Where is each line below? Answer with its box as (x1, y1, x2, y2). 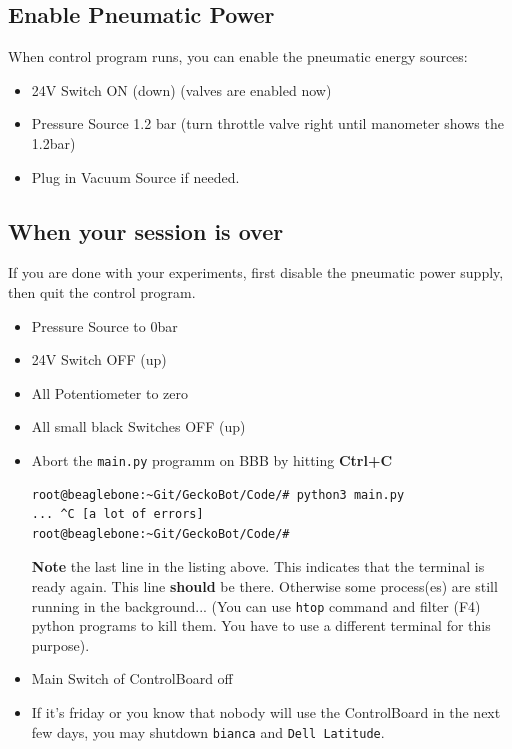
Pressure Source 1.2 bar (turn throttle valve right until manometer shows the (31, 113, 504, 134)
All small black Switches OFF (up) (31, 416, 246, 437)
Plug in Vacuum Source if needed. (31, 166, 240, 187)
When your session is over (8, 215, 284, 246)
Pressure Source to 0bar (31, 315, 178, 336)
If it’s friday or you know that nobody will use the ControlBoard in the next (31, 702, 501, 722)
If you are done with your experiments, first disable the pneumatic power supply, (8, 262, 504, 283)
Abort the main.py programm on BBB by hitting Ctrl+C (31, 449, 393, 470)
